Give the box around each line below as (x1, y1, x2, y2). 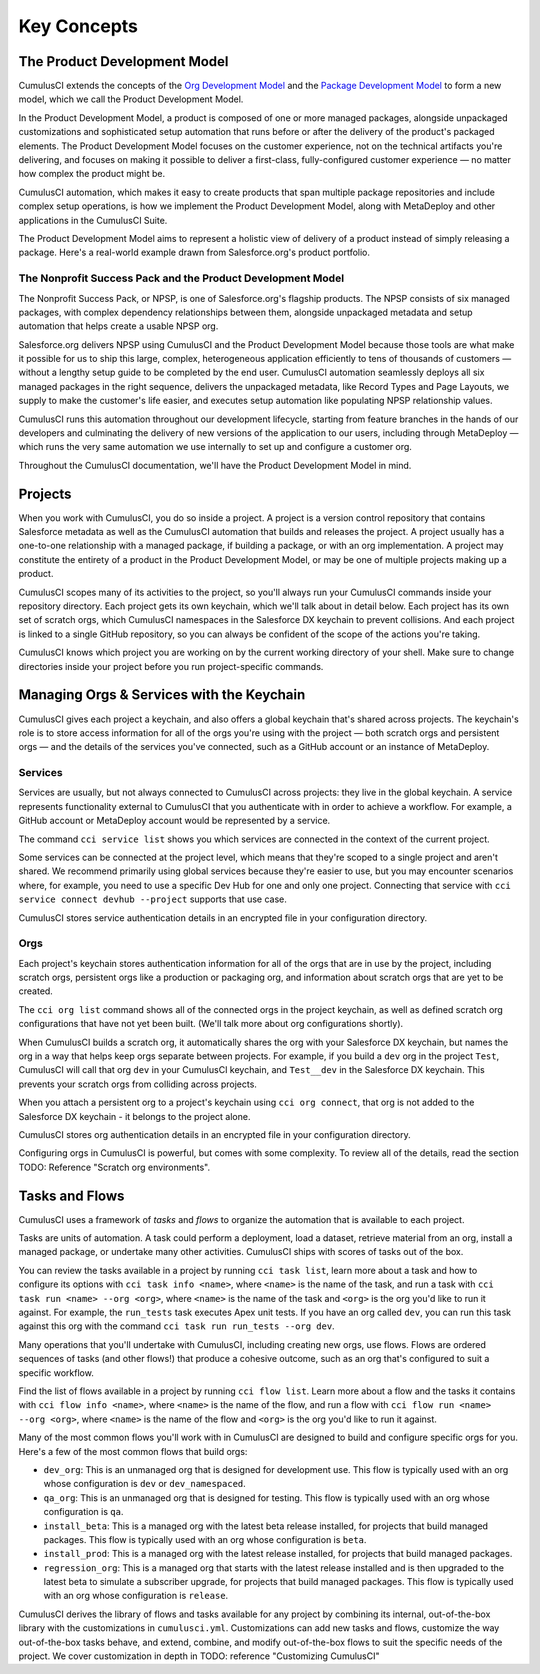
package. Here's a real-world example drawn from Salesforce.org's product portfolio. (18, 246, 370, 259)
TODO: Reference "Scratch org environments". (18, 1161, 210, 1173)
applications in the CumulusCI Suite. (18, 214, 168, 226)
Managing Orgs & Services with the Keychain (18, 686, 306, 704)
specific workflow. (18, 1366, 94, 1379)
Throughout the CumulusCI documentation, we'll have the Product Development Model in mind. (18, 459, 412, 471)
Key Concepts (18, 15, 139, 37)
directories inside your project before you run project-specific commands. (18, 660, 324, 672)
